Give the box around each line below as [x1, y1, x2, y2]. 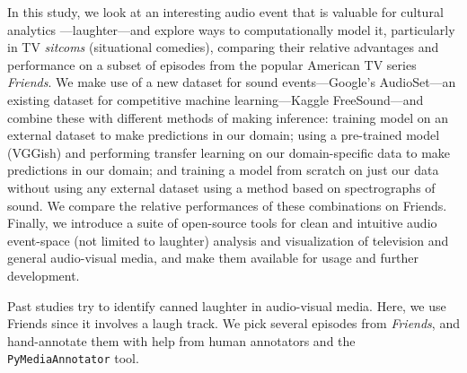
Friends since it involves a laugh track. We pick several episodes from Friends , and [7, 314, 460, 333]
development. [7, 265, 80, 284]
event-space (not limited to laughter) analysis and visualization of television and [7, 230, 449, 249]
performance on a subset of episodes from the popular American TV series [7, 55, 417, 74]
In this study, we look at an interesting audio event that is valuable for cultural [7, 3, 444, 21]
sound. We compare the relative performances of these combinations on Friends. [7, 195, 447, 214]
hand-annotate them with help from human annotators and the [7, 331, 356, 350]
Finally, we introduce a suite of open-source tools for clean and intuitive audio [7, 213, 437, 232]
